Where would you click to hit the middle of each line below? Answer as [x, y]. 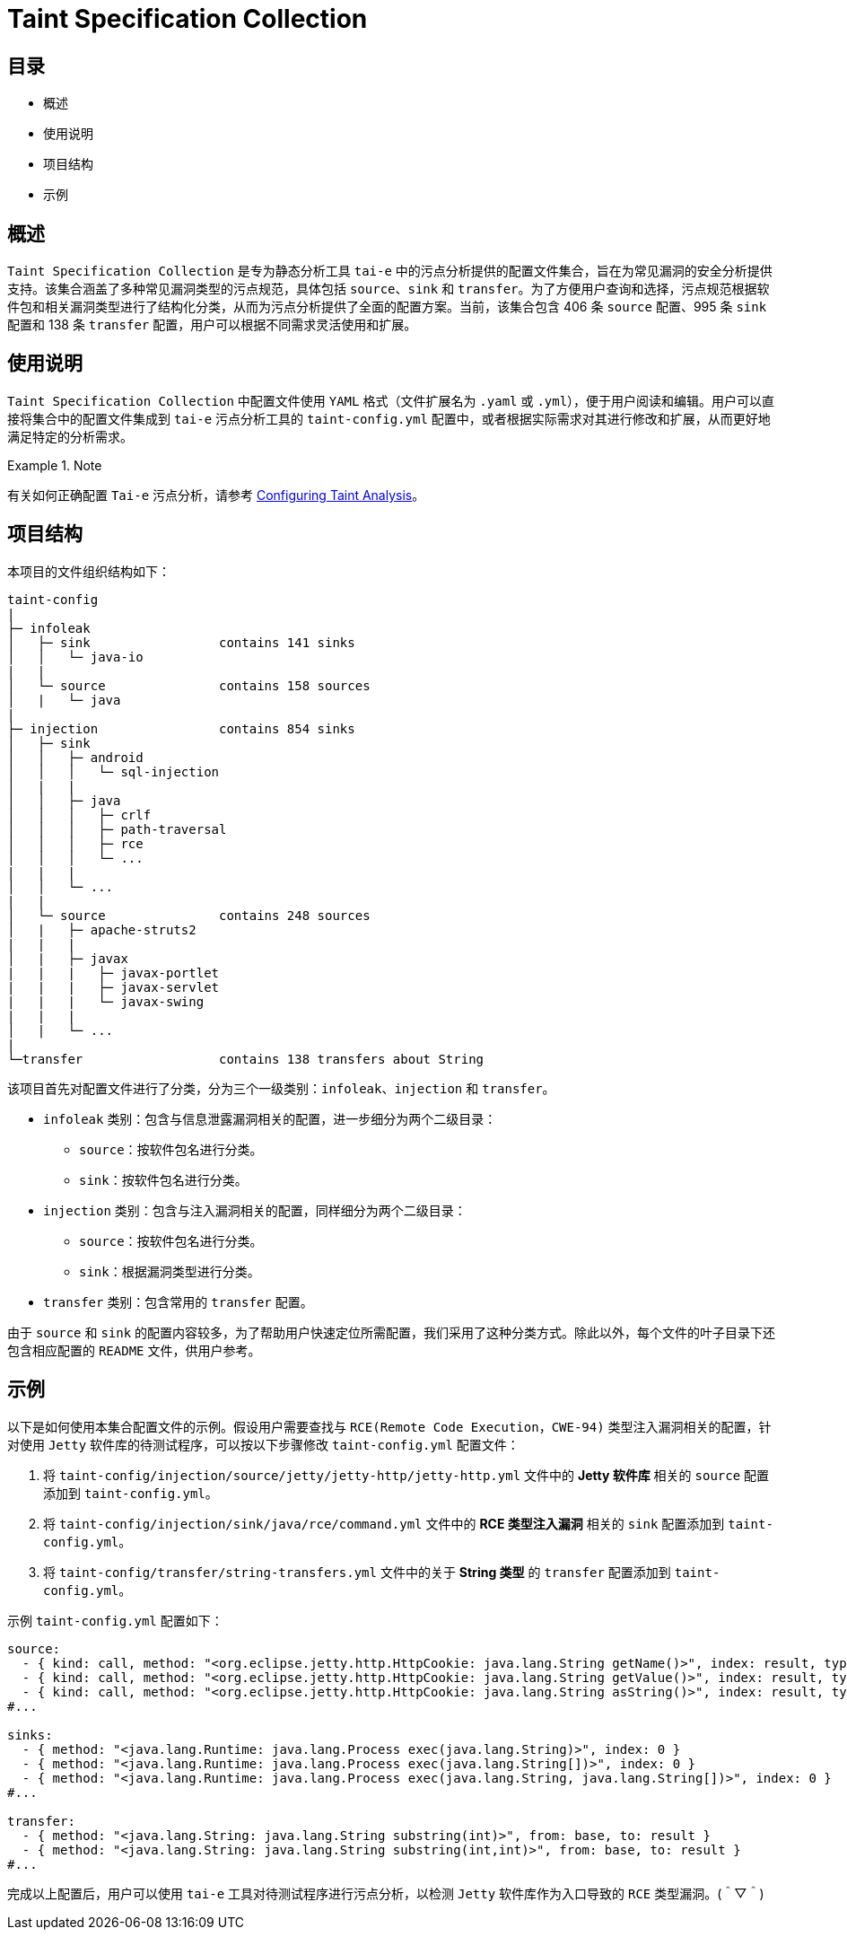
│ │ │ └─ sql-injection [114, 771]
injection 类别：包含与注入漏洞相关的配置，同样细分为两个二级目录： [255, 1210]
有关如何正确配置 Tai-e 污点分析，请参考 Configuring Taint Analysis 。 [216, 495]
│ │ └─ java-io [75, 657]
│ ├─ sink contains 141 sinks [181, 642]
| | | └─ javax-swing [106, 1001]
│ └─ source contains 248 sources [189, 915]
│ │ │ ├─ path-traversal [117, 829]
